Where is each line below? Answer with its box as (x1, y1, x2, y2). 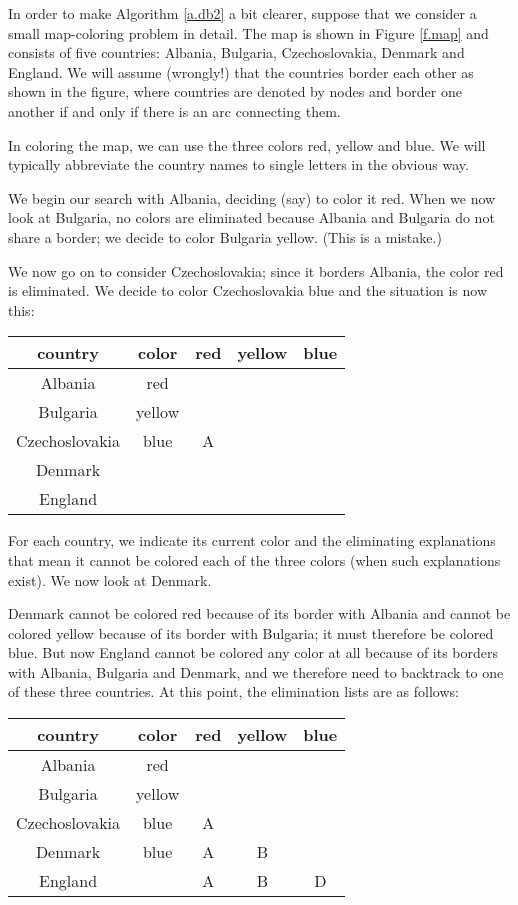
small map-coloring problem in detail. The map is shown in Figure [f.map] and (8, 22, 489, 43)
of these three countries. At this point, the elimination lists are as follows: (8, 681, 459, 702)
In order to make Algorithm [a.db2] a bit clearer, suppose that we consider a (8, 3, 477, 23)
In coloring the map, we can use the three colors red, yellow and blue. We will (8, 134, 486, 155)
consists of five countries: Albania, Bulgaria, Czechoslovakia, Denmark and (8, 42, 465, 63)
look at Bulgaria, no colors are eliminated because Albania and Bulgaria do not (8, 207, 495, 228)
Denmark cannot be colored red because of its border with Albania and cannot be (8, 603, 511, 624)
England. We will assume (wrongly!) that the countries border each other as (8, 61, 474, 82)
